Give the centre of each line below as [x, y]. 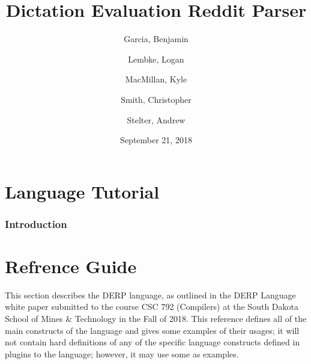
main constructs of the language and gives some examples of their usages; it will [152, 330]
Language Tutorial [82, 191]
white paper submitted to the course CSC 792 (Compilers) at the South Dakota [152, 307]
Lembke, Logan [156, 59]
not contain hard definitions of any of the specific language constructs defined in [152, 342]
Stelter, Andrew [156, 119]
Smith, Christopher [156, 99]
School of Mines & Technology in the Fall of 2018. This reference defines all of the [156, 319]
